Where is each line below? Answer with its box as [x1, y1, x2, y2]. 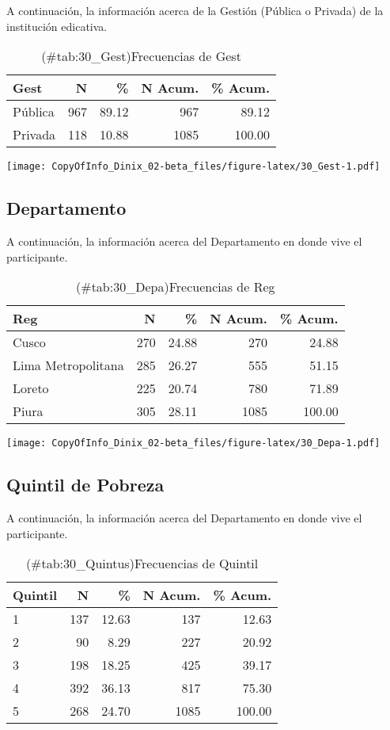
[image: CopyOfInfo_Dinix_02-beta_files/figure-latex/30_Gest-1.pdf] [6, 161, 381, 173]
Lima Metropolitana [13, 356, 124, 375]
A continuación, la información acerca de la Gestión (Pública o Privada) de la [6, 2, 384, 18]
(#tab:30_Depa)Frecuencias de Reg [76, 277, 275, 296]
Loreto [13, 379, 49, 398]
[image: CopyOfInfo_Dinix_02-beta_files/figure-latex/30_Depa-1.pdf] [6, 438, 381, 449]
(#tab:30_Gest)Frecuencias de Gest [41, 47, 241, 66]
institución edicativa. [6, 17, 108, 34]
